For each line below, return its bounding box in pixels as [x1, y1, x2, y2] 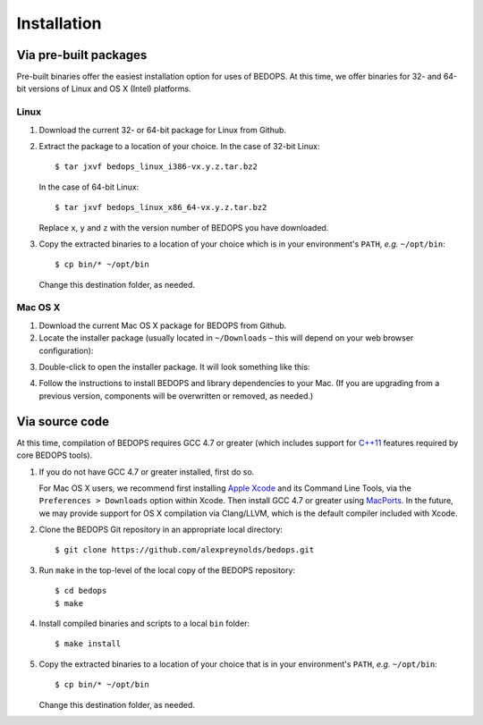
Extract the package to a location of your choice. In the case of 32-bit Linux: [38, 140, 320, 151]
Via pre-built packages [16, 47, 148, 63]
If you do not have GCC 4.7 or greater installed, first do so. [38, 466, 255, 477]
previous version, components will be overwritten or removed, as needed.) [38, 390, 314, 401]
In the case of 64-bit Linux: [38, 181, 140, 192]
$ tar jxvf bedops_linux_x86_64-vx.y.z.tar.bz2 [55, 202, 267, 213]
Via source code [16, 414, 110, 429]
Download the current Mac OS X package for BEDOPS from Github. [38, 320, 287, 331]
